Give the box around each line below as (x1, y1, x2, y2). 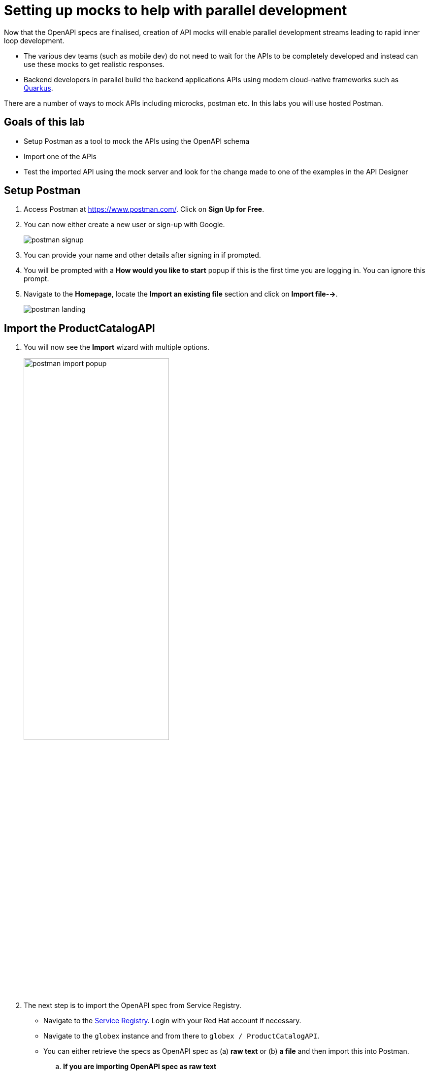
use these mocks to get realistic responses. (24, 60, 165, 68)
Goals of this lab (4, 116, 85, 129)
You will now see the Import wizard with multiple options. (24, 343, 210, 352)
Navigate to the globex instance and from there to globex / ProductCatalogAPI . (43, 1032, 320, 1040)
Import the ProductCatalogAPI (4, 322, 155, 335)
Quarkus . (24, 83, 53, 92)
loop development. (4, 36, 65, 45)
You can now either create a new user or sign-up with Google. (24, 220, 225, 229)
